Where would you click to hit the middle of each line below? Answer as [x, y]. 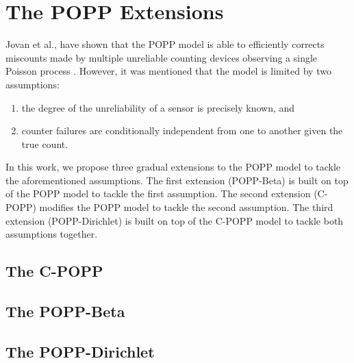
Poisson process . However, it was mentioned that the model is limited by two [168, 71]
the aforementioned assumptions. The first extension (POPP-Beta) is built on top [177, 180]
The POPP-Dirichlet [80, 351]
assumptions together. [52, 234]
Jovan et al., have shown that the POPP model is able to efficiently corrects [165, 44]
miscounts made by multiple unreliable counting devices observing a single [162, 57]
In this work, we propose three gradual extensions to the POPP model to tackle [173, 167]
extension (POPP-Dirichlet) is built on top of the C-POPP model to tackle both [175, 220]
